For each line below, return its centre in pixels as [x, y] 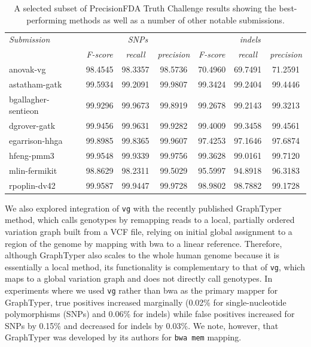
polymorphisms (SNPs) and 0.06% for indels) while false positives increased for [150, 314]
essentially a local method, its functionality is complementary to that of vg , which [155, 266]
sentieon [24, 111]
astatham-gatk [36, 84]
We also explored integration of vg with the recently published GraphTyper [143, 208]
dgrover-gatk [32, 126]
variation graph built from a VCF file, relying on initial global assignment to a [149, 231]
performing [47, 19]
